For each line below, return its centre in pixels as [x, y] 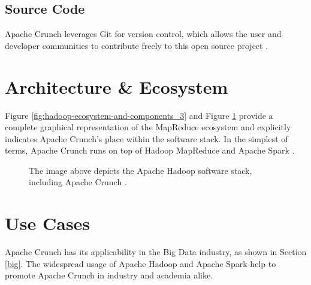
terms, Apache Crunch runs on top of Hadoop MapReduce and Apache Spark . [150, 150]
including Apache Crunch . [78, 182]
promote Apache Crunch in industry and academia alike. [109, 275]
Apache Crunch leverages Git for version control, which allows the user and [143, 34]
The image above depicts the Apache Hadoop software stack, [141, 170]
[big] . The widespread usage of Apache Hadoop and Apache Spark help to [141, 263]
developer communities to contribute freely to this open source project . [137, 45]
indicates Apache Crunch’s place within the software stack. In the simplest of [147, 138]
